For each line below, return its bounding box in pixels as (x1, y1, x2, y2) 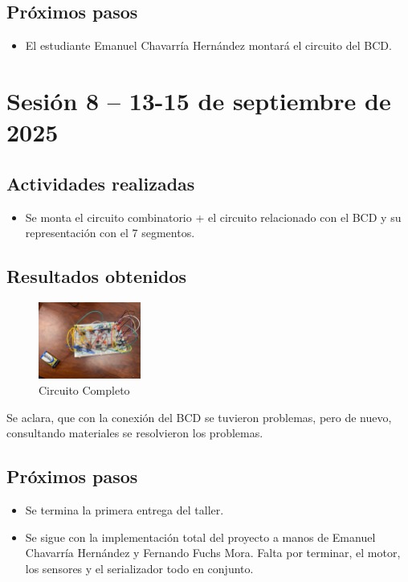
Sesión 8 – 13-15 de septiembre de (6, 84, 391, 117)
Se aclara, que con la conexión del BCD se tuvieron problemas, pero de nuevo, (6, 408, 392, 425)
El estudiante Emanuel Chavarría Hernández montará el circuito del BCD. (25, 37, 392, 54)
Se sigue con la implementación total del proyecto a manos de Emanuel (25, 528, 376, 545)
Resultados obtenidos (6, 264, 187, 289)
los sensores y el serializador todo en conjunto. (25, 559, 254, 576)
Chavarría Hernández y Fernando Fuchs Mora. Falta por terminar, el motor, (25, 544, 401, 561)
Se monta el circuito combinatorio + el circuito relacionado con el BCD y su (25, 208, 402, 225)
